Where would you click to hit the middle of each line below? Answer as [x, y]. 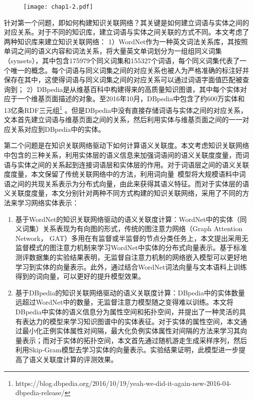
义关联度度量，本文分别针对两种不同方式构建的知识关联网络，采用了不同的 [123, 193]
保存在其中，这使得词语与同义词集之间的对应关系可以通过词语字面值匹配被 [123, 80]
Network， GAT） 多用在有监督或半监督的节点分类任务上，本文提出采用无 [132, 238]
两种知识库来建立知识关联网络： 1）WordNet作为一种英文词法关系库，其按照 [126, 41]
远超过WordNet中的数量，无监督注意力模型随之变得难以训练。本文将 [124, 302]
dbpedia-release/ [40, 392]
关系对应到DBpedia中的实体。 [58, 129]
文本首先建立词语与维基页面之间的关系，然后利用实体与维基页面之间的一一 [123, 119]
